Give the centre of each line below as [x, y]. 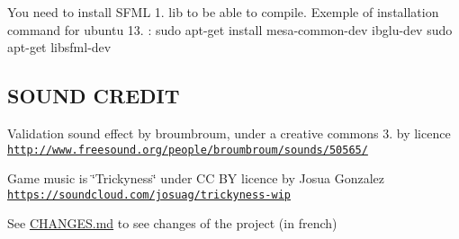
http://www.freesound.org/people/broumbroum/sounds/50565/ [188, 150]
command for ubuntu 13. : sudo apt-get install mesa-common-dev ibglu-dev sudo [230, 29]
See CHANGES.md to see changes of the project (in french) [172, 223]
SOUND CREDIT [94, 96]
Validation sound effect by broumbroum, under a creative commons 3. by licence [229, 133]
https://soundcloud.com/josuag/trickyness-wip [149, 195]
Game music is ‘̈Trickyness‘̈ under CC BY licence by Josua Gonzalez [196, 178]
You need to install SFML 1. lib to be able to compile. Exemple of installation [223, 12]
